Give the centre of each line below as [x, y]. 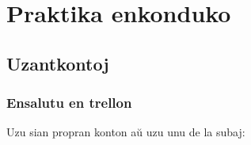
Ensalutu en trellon [69, 103]
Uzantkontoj [58, 63]
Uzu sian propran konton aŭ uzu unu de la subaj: [126, 132]
